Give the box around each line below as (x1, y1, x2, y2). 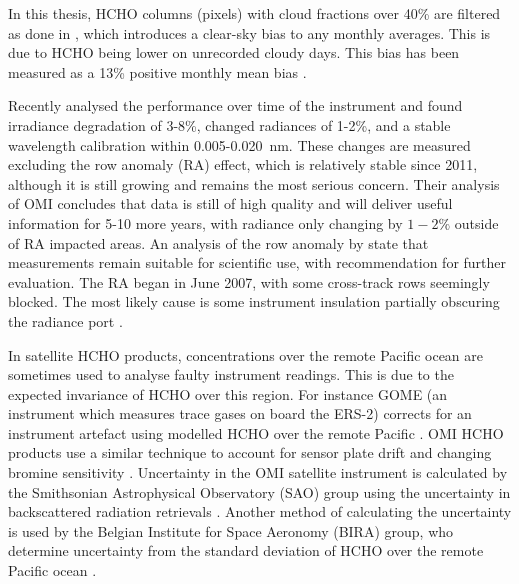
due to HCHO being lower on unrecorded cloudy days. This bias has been (8, 42, 460, 63)
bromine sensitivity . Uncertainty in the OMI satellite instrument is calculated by (8, 462, 508, 483)
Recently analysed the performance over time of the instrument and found (8, 95, 463, 116)
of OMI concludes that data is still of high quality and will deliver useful (8, 193, 453, 214)
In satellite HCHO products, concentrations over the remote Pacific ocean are (8, 344, 484, 365)
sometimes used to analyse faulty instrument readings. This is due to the (8, 364, 454, 385)
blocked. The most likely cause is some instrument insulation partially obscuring (8, 291, 500, 312)
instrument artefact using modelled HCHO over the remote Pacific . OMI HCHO (8, 422, 504, 443)
